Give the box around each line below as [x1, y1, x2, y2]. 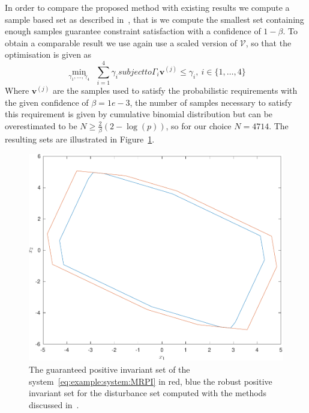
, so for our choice [166, 119, 232, 132]
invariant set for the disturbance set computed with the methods [29, 387, 266, 399]
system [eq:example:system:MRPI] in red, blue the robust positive [29, 375, 272, 387]
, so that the [245, 36, 292, 49]
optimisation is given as [5, 48, 92, 61]
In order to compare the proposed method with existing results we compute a [5, 1, 290, 13]
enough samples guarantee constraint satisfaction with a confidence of [5, 25, 261, 37]
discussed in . [29, 398, 79, 411]
